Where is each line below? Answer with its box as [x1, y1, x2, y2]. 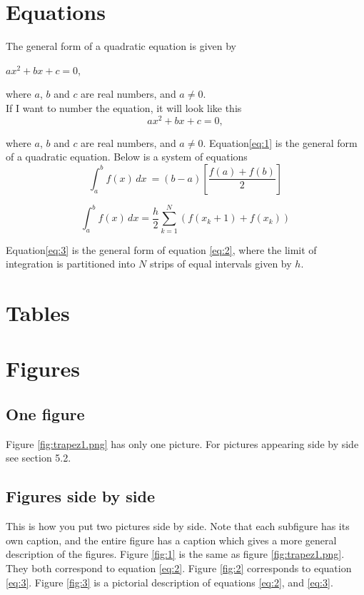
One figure [6, 402, 85, 424]
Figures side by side [6, 485, 156, 507]
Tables [6, 297, 70, 327]
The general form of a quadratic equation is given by [6, 39, 236, 54]
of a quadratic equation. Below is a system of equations [6, 149, 248, 164]
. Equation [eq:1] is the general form [203, 135, 358, 150]
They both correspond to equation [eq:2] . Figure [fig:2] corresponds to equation [6, 560, 352, 575]
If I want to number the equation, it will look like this [6, 100, 242, 115]
